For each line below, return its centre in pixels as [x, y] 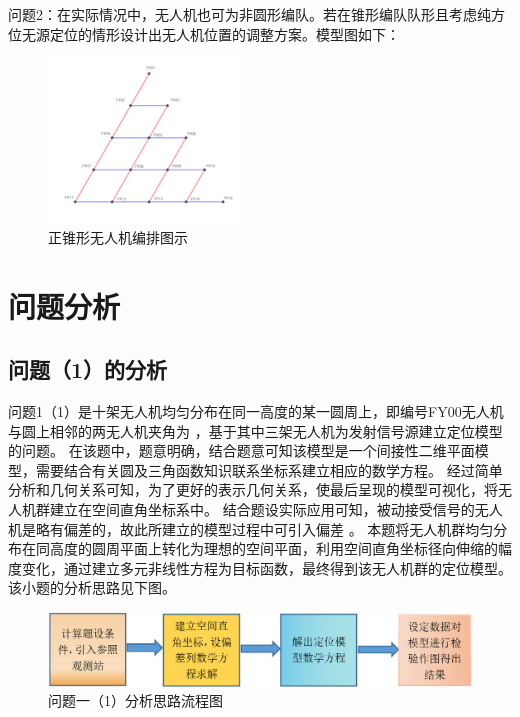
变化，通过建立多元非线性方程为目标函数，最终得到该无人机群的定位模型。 [266, 567]
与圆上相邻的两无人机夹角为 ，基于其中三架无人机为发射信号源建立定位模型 [255, 430]
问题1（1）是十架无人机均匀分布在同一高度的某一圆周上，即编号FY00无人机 [256, 410]
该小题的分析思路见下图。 [92, 587]
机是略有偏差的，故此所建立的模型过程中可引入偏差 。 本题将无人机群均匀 [251, 528]
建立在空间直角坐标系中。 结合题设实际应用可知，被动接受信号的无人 [276, 508]
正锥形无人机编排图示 [118, 236]
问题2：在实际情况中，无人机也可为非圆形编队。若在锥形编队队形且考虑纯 [249, 14]
